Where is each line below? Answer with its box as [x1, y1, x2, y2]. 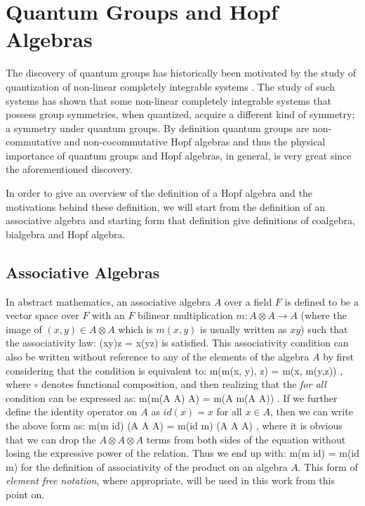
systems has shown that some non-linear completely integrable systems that [6, 93, 331, 108]
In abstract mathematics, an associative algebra [6, 294, 211, 309]
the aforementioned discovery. [6, 162, 133, 176]
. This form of [298, 459, 358, 474]
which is [118, 321, 153, 336]
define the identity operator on [6, 404, 138, 419]
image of [6, 321, 42, 336]
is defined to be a [284, 294, 359, 309]
